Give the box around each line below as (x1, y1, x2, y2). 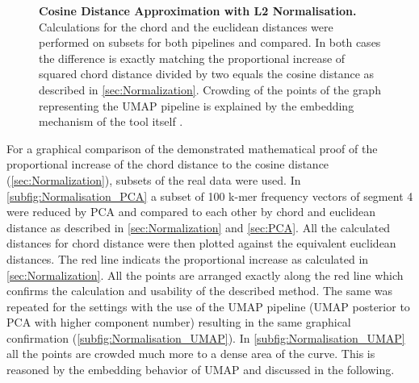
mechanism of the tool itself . (39, 113, 183, 130)
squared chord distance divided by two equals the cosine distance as (39, 65, 375, 82)
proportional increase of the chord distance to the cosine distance (6, 156, 329, 173)
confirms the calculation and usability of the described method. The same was (6, 282, 393, 299)
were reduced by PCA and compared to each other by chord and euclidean (6, 203, 375, 220)
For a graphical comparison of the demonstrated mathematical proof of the (6, 139, 378, 156)
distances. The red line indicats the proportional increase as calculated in (6, 250, 369, 267)
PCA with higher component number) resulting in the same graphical (6, 314, 351, 331)
